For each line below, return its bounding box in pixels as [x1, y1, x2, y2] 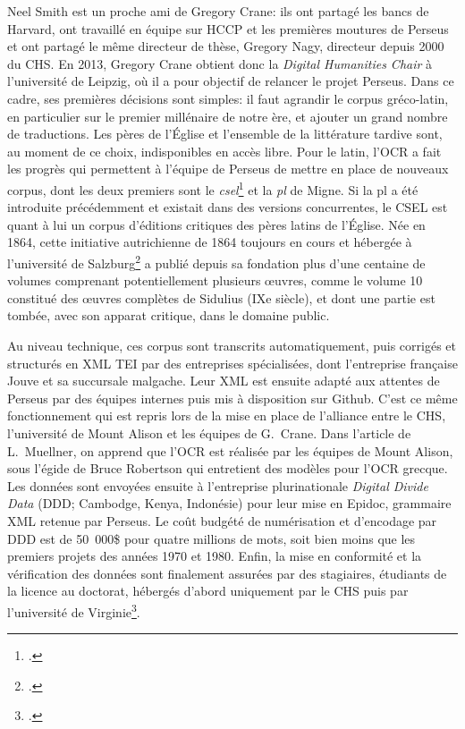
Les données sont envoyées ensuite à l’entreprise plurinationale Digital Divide [7, 476, 428, 495]
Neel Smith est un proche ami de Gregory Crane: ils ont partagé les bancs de [7, 2, 429, 20]
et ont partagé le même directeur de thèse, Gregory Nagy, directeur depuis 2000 [7, 37, 444, 55]
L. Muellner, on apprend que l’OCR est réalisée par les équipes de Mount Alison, [7, 441, 453, 460]
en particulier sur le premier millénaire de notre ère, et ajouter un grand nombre [7, 106, 448, 125]
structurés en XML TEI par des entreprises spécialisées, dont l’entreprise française [7, 353, 458, 372]
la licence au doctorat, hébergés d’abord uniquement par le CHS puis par [7, 581, 409, 600]
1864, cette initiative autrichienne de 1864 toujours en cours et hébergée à [7, 233, 412, 251]
